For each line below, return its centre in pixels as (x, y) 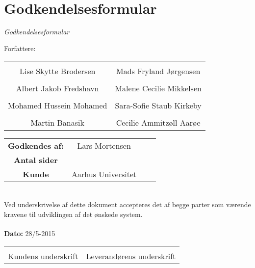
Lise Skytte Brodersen (57, 71)
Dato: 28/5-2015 (30, 233)
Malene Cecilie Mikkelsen (158, 88)
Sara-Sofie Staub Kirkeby (158, 106)
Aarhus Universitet (104, 174)
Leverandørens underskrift (131, 256)
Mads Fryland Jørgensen (158, 71)
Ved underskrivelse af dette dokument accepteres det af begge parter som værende (127, 204)
